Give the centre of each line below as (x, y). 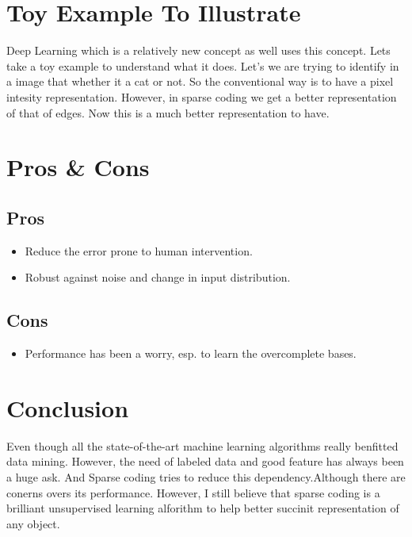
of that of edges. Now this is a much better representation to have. (168, 112)
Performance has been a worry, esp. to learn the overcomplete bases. (191, 353)
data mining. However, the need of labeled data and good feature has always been (205, 461)
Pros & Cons (78, 167)
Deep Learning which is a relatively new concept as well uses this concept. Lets (198, 50)
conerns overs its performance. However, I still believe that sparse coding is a (193, 492)
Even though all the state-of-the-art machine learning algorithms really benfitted (202, 445)
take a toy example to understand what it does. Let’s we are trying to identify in (203, 65)
